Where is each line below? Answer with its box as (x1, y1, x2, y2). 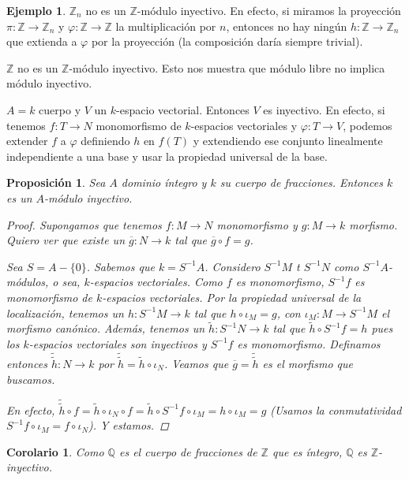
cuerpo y (39, 101, 81, 117)
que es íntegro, (272, 443, 343, 460)
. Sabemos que (86, 258, 155, 274)
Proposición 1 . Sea (6, 174, 106, 191)
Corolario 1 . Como (6, 443, 104, 460)
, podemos (343, 117, 392, 133)
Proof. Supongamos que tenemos (6, 216, 162, 233)
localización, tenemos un (6, 304, 124, 321)
